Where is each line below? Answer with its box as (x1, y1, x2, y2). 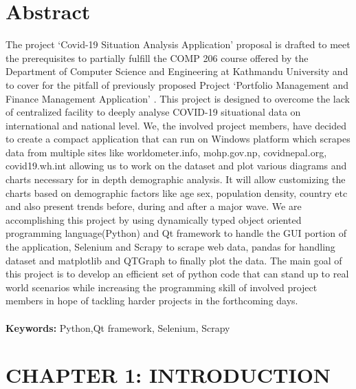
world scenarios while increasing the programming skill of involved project (5, 280, 318, 294)
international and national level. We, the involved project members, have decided (5, 118, 347, 132)
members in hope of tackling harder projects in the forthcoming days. (5, 293, 298, 308)
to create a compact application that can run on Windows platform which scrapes (5, 132, 351, 146)
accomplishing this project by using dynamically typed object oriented (5, 212, 302, 227)
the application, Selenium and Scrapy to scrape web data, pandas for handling (5, 240, 335, 254)
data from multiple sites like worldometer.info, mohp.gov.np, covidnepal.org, (5, 145, 327, 159)
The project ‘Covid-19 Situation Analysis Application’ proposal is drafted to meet (5, 37, 351, 52)
